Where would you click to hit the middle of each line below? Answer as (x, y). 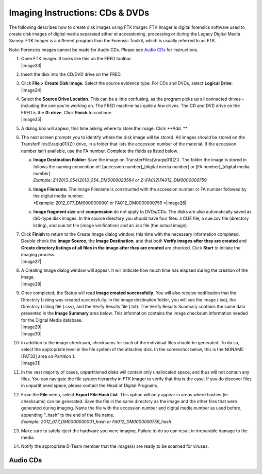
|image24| (31, 90)
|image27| (31, 261)
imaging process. (38, 255)
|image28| (31, 284)
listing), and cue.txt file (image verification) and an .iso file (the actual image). (111, 225)
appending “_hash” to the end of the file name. (68, 415)
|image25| (31, 120)
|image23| (31, 65)
